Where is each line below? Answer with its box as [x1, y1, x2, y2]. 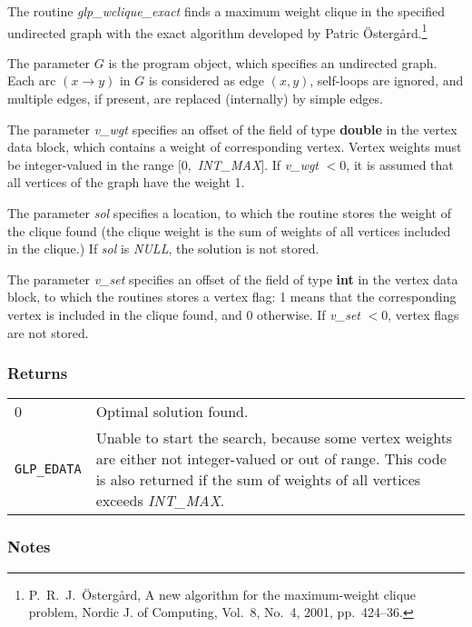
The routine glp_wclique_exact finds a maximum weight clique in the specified [7, 2, 446, 20]
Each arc [7, 71, 56, 90]
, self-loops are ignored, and [310, 71, 464, 90]
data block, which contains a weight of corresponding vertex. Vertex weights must [7, 137, 462, 156]
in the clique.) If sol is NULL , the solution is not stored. [7, 239, 320, 258]
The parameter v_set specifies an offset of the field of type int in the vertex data [7, 269, 458, 288]
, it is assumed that [346, 154, 454, 174]
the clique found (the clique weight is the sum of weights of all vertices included [7, 221, 451, 240]
